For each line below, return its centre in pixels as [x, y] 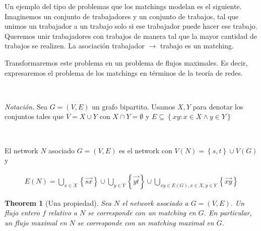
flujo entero [22, 213]
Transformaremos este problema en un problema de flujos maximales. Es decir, [126, 62]
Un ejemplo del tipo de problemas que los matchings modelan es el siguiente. [123, 6]
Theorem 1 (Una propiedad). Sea [58, 203]
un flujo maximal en [36, 222]
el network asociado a [155, 203]
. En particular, [228, 213]
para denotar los [218, 106]
